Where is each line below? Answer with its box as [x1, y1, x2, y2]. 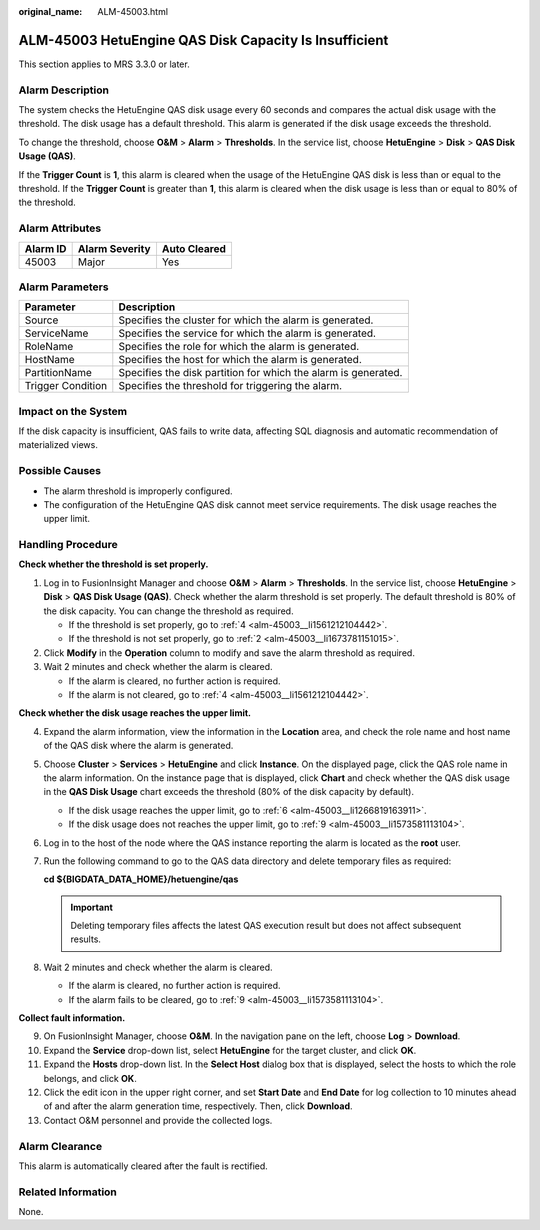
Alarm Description [18, 83, 110, 97]
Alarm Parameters [18, 280, 109, 294]
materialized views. [18, 439, 99, 451]
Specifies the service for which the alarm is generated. [118, 326, 377, 340]
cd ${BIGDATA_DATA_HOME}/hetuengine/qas [43, 873, 239, 885]
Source [24, 313, 59, 327]
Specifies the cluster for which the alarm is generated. [118, 313, 374, 327]
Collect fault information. [18, 1012, 126, 1024]
